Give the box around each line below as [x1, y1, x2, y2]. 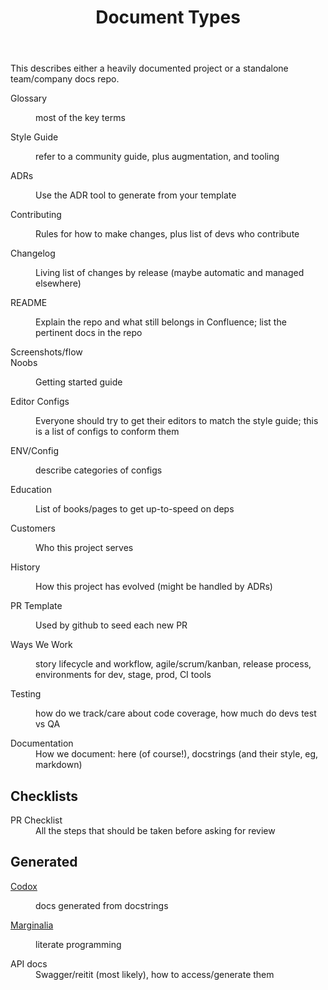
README [10, 297, 48, 309]
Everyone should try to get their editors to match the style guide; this [35, 415, 319, 427]
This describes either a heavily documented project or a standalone [10, 62, 289, 75]
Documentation [10, 737, 74, 750]
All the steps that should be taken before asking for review [35, 825, 276, 836]
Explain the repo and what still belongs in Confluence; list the [35, 316, 287, 328]
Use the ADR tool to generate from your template [35, 189, 237, 201]
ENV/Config [10, 445, 60, 457]
